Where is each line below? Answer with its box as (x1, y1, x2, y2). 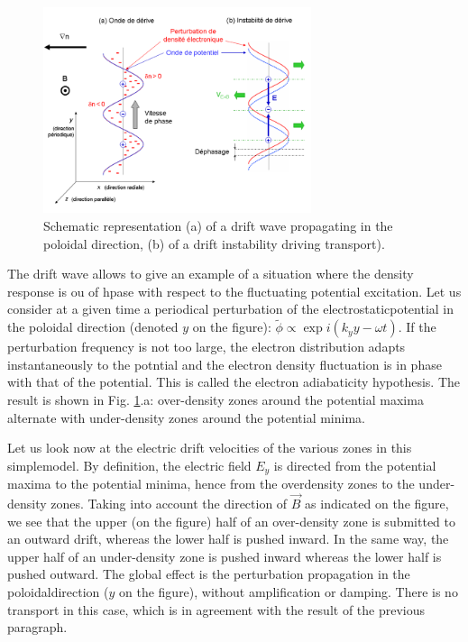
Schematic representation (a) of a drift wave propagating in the (43, 216, 393, 234)
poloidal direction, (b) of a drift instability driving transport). (43, 234, 385, 252)
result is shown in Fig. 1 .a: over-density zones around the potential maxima (7, 390, 424, 408)
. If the (398, 317, 436, 336)
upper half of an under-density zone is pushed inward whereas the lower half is (7, 546, 442, 565)
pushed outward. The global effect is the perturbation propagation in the (7, 564, 410, 583)
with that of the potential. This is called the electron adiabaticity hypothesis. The (7, 372, 461, 391)
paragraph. (7, 618, 68, 637)
